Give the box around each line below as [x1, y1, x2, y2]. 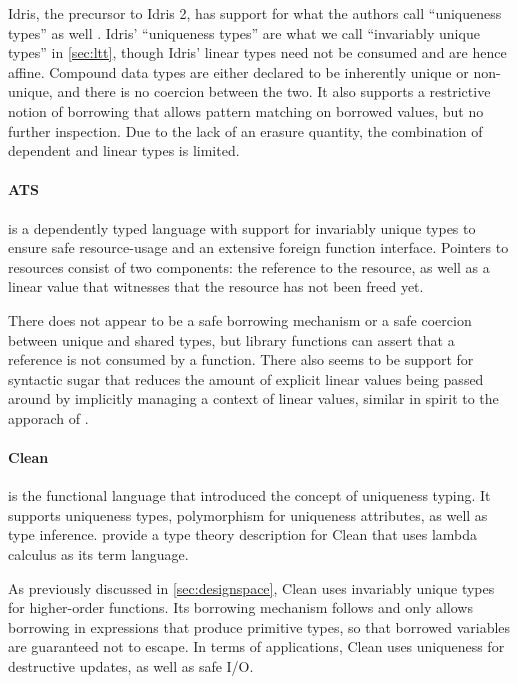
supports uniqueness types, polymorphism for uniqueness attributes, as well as [8, 504, 488, 525]
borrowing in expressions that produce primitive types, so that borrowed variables [8, 616, 511, 637]
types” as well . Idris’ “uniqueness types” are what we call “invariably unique [8, 22, 480, 43]
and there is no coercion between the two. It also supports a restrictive [57, 81, 491, 102]
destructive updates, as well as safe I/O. [8, 656, 254, 677]
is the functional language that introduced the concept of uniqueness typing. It [8, 485, 491, 506]
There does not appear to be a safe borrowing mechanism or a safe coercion [8, 309, 472, 330]
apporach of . [8, 407, 89, 428]
